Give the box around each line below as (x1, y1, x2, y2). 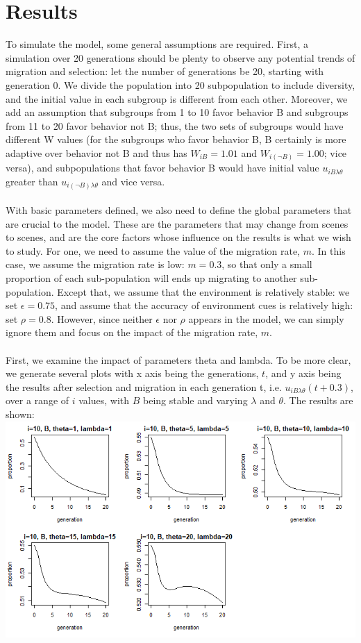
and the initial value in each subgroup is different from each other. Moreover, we (6, 91, 348, 106)
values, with (78, 393, 130, 408)
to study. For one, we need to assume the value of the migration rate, (6, 243, 301, 258)
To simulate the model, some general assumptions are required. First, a (6, 37, 308, 51)
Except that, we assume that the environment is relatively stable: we (57, 284, 350, 299)
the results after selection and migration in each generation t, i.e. (6, 379, 282, 394)
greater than (6, 174, 58, 188)
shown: (6, 407, 35, 421)
